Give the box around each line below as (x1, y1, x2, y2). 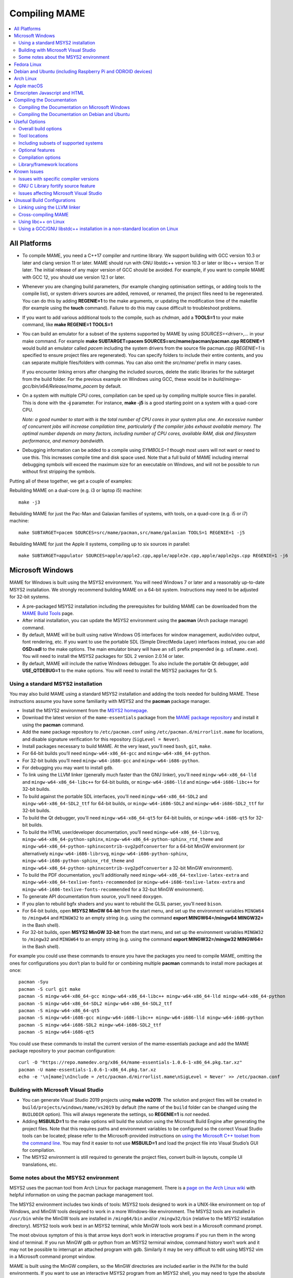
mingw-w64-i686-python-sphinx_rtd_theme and (22, 858, 134, 864)
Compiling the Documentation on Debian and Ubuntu (18, 111, 130, 118)
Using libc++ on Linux (18, 219, 65, 225)
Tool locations (18, 133, 48, 139)
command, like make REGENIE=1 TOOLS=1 (22, 321, 112, 327)
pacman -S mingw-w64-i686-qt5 (18, 1029, 95, 1035)
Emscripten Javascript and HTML (14, 90, 84, 96)
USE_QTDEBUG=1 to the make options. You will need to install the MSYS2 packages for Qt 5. (22, 668, 218, 674)
